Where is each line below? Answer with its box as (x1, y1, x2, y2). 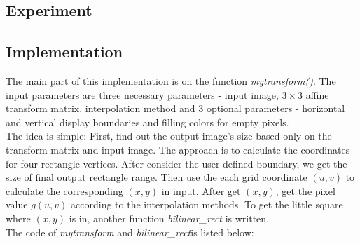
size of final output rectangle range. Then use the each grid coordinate (6, 170, 307, 184)
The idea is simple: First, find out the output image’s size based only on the (6, 128, 332, 143)
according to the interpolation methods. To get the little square (71, 197, 343, 212)
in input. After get (161, 183, 241, 198)
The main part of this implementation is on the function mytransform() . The (6, 73, 336, 88)
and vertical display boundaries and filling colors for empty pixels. (6, 114, 289, 129)
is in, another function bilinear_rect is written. (69, 210, 269, 225)
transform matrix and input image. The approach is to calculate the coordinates (6, 142, 350, 156)
